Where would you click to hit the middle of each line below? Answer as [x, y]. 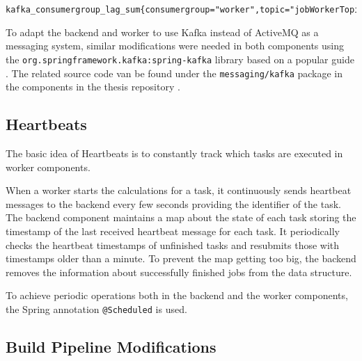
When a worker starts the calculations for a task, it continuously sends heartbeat [179, 190]
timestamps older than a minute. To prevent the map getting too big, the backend [181, 258]
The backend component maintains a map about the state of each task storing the [181, 217]
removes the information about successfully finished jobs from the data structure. [179, 272]
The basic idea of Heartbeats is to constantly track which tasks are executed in [174, 153]
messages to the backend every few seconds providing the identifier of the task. [173, 203]
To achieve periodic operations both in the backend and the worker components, [177, 295]
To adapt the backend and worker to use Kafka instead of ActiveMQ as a [162, 32]
